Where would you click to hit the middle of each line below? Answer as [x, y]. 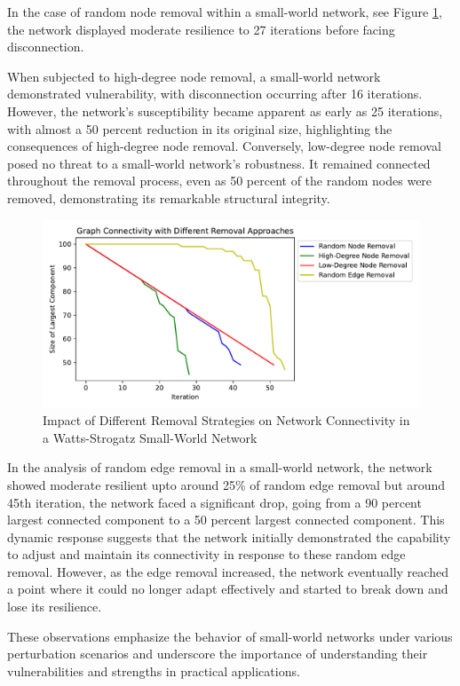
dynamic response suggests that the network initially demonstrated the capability [229, 536]
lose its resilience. [55, 607]
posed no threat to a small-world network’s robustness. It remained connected [219, 163]
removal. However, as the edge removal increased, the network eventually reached [228, 571]
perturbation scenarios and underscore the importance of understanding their [218, 654]
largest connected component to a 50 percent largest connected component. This [226, 520]
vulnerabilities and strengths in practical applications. [154, 670]
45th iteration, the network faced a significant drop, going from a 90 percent [214, 502]
